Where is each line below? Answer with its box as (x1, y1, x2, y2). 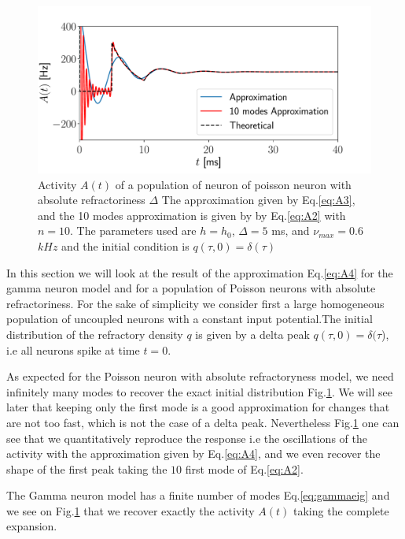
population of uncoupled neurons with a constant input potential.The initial (6, 310, 373, 327)
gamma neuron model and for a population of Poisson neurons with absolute (6, 280, 376, 296)
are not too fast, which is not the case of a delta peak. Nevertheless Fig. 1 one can (6, 414, 399, 430)
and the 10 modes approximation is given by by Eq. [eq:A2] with (38, 206, 346, 223)
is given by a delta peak (195, 325, 310, 342)
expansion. (6, 518, 57, 534)
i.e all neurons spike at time (6, 341, 140, 358)
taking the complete (293, 502, 389, 519)
